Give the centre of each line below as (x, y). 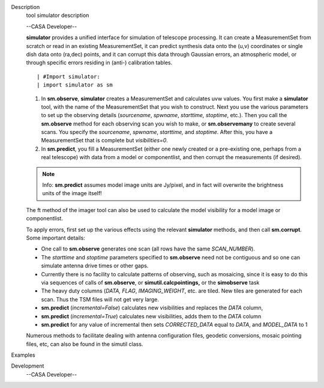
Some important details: (55, 238)
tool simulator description (58, 16)
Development (28, 366)
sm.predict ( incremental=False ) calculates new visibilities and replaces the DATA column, (152, 308)
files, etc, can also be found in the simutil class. (85, 344)
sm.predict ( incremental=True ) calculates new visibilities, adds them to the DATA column (151, 316)
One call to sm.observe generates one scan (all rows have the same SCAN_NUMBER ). (148, 249)
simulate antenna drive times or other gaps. (95, 266)
